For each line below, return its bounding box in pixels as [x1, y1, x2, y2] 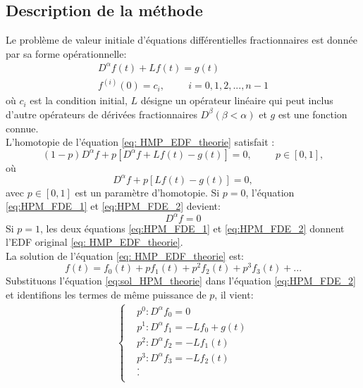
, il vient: [214, 287, 254, 301]
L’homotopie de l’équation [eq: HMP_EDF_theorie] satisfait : [6, 134, 275, 149]
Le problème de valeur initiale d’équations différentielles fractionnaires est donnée [6, 32, 357, 47]
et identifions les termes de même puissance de [6, 287, 207, 301]
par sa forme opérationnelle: [6, 46, 127, 61]
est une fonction [278, 106, 347, 121]
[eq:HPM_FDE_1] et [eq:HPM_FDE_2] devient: [6, 199, 221, 213]
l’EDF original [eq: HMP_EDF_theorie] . [6, 234, 183, 249]
